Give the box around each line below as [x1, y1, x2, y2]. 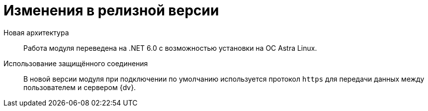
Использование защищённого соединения [3, 59, 148, 68]
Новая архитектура [3, 28, 69, 37]
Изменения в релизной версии [3, 2, 219, 19]
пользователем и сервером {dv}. [23, 83, 136, 92]
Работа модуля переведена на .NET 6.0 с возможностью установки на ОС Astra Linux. [23, 43, 317, 52]
